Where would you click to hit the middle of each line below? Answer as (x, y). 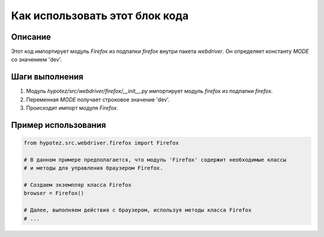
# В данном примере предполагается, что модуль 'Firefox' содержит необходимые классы (155, 160)
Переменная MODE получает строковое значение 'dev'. (98, 100)
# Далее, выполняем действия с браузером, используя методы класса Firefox (138, 210)
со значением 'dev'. (37, 59)
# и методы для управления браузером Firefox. (93, 168)
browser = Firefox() (54, 193)
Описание (31, 37)
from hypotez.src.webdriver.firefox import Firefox (101, 143)
